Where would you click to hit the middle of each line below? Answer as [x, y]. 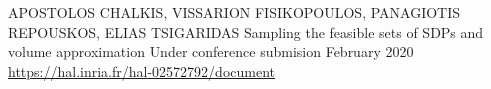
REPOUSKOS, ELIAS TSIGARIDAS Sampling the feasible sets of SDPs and [246, 31]
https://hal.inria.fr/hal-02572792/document [141, 70]
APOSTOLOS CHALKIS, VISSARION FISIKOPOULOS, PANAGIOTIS [234, 12]
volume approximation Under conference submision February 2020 [211, 51]
